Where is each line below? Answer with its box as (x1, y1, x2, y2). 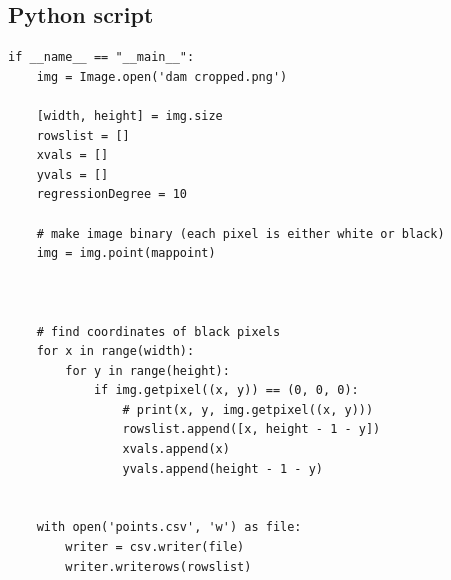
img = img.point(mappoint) (36, 246, 216, 261)
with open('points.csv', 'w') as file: (36, 520, 302, 535)
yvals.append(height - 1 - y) (122, 461, 323, 476)
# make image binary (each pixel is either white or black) (36, 226, 445, 241)
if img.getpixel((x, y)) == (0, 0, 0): (93, 383, 359, 398)
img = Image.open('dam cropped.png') (36, 69, 288, 84)
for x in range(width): (36, 344, 195, 359)
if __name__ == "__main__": (8, 50, 195, 65)
